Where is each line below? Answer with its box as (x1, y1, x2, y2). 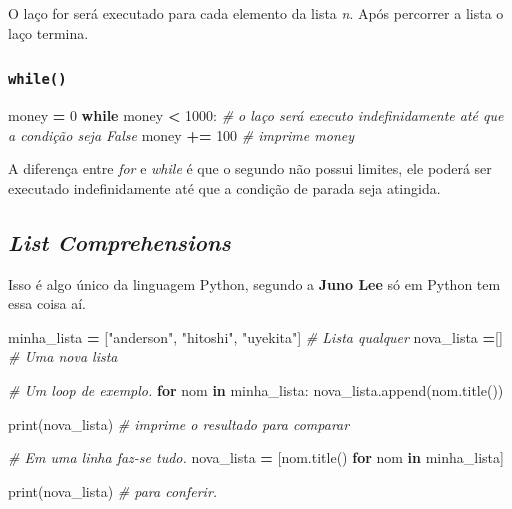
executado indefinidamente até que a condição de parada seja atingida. (8, 177, 441, 198)
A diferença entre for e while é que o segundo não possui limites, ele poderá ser (8, 158, 492, 179)
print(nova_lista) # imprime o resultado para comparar (8, 413, 350, 434)
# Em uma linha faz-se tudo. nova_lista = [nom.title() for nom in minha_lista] (8, 447, 504, 468)
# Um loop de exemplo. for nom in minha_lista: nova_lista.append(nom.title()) (8, 379, 504, 400)
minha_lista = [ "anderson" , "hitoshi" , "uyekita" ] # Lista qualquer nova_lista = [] (8, 326, 503, 347)
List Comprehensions (8, 226, 231, 257)
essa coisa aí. (8, 293, 86, 314)
